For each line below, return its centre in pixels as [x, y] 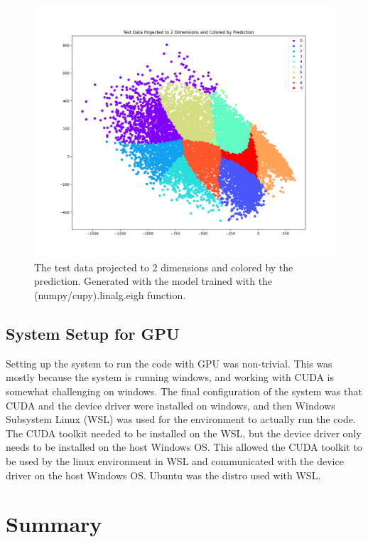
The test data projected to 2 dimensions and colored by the [164, 267]
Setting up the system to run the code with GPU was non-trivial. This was [169, 363]
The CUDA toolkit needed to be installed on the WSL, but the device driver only [184, 433]
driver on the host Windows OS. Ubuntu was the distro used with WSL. [163, 475]
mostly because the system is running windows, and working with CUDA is [170, 377]
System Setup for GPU [93, 333]
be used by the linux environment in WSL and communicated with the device [175, 460]
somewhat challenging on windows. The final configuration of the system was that [184, 391]
